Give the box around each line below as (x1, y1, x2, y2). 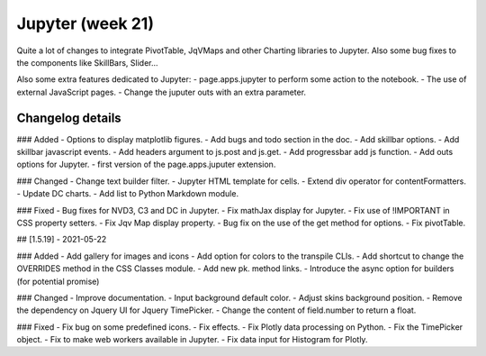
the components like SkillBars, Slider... (16, 57, 158, 68)
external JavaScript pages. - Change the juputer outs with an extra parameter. (16, 87, 306, 97)
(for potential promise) (16, 276, 100, 287)
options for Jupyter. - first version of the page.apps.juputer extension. (16, 159, 276, 170)
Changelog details (16, 110, 121, 125)
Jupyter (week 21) (16, 14, 155, 33)
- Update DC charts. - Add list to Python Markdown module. (16, 188, 238, 199)
